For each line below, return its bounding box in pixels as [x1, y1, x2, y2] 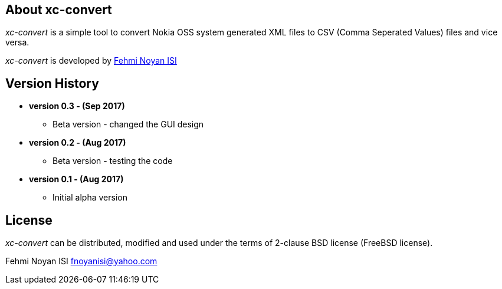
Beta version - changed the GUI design [53, 119, 204, 130]
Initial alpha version [53, 192, 127, 203]
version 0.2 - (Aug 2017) [29, 137, 126, 148]
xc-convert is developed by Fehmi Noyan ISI [5, 55, 177, 66]
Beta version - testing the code [53, 156, 173, 166]
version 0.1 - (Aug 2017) [29, 174, 124, 185]
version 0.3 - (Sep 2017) [29, 101, 125, 111]
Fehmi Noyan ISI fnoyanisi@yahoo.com [5, 256, 158, 267]
